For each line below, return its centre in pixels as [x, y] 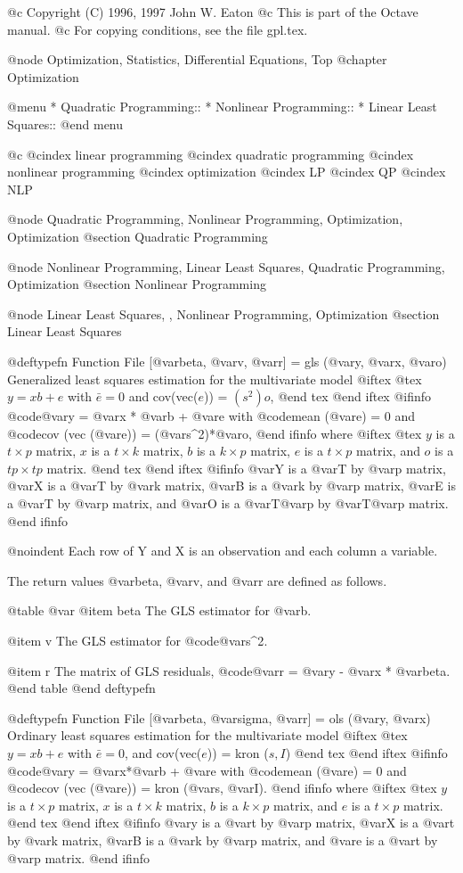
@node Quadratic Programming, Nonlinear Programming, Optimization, [205, 219]
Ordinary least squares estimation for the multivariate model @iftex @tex [207, 735]
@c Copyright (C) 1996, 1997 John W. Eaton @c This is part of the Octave [213, 12]
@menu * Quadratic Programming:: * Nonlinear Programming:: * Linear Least [222, 107]
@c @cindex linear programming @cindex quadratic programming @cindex [211, 154]
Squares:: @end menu [65, 124]
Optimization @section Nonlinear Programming [137, 284]
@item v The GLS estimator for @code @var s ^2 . [138, 641]
